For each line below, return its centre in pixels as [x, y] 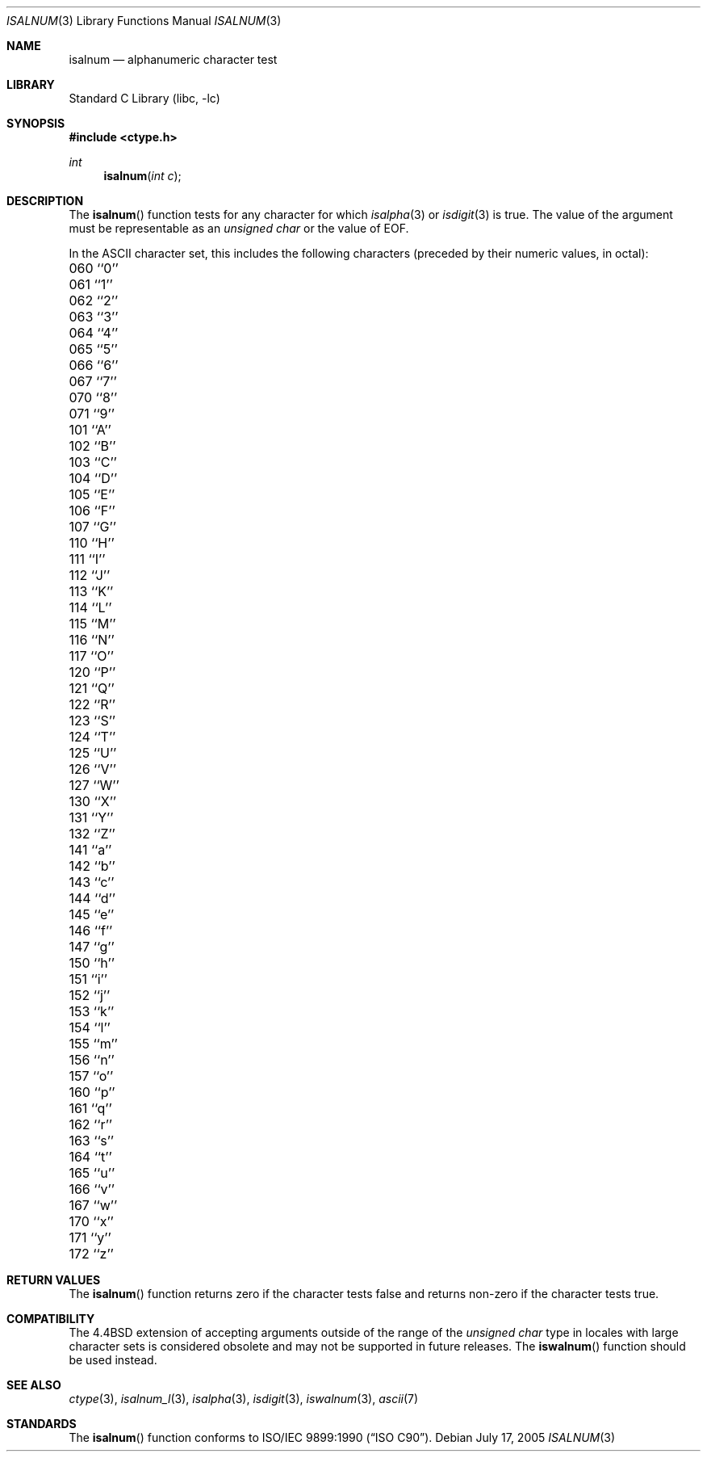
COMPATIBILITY [51, 1319]
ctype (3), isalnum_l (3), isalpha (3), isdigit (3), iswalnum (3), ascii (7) [244, 1399]
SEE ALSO [34, 1385]
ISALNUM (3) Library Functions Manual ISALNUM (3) [144, 21]
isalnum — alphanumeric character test [173, 59]
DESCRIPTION [45, 201]
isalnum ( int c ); [142, 176]
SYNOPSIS [36, 123]
